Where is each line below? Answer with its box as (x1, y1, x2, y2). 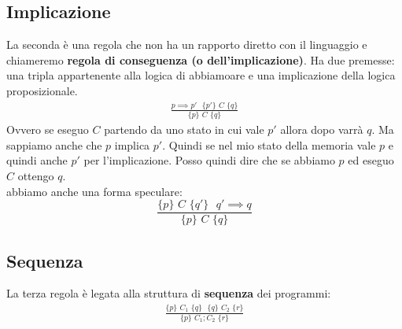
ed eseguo (348, 152, 394, 168)
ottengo (17, 168, 54, 184)
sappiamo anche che (6, 136, 102, 153)
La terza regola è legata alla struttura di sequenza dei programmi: (6, 285, 331, 301)
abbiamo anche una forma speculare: (6, 183, 183, 199)
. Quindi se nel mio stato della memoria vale (162, 136, 376, 153)
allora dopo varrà (280, 121, 363, 138)
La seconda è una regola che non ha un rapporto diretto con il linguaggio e (6, 36, 367, 53)
